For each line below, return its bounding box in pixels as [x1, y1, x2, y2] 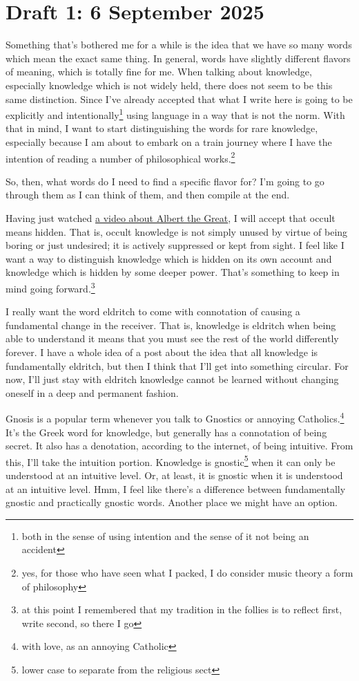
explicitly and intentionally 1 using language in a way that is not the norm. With [6, 106, 345, 122]
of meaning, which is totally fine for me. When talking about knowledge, [6, 64, 312, 79]
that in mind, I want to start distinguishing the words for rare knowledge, [6, 121, 318, 136]
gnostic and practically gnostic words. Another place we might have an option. [6, 495, 338, 510]
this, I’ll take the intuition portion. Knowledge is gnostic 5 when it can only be [6, 452, 336, 469]
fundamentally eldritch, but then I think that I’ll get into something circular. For [6, 358, 349, 373]
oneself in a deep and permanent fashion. [6, 385, 179, 400]
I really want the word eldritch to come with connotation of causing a [6, 304, 300, 319]
